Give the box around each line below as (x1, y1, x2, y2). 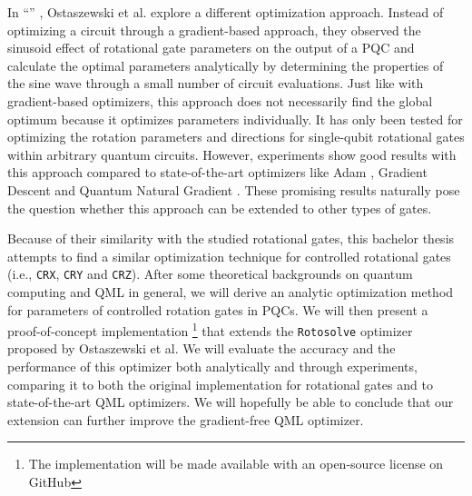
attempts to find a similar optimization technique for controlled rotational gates (7, 246, 451, 265)
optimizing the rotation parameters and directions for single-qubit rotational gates (7, 127, 465, 146)
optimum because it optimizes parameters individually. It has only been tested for (7, 109, 463, 128)
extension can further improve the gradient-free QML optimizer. (7, 410, 364, 429)
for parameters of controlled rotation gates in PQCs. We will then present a (7, 300, 428, 319)
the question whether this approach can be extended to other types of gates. (7, 198, 432, 217)
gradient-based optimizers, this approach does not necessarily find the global (7, 91, 433, 110)
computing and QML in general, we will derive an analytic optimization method (7, 282, 454, 301)
